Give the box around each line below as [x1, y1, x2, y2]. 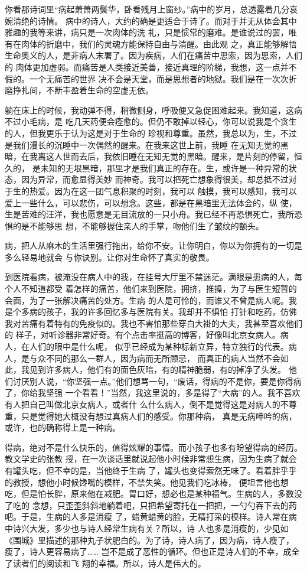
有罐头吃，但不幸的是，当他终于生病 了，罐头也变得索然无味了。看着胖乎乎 [5, 464, 297, 476]
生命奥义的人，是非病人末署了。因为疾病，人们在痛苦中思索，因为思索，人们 [5, 49, 302, 61]
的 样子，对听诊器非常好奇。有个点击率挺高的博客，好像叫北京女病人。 [5, 328, 280, 341]
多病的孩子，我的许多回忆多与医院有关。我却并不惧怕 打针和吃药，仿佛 [21, 305, 297, 318]
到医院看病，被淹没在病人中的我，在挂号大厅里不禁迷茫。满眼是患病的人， [5, 271, 294, 283]
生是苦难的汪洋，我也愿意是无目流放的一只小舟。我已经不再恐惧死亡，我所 [5, 208, 294, 220]
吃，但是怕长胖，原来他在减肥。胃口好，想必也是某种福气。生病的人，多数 [5, 487, 294, 500]
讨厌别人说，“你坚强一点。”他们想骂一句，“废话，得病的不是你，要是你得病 [12, 375, 302, 387]
